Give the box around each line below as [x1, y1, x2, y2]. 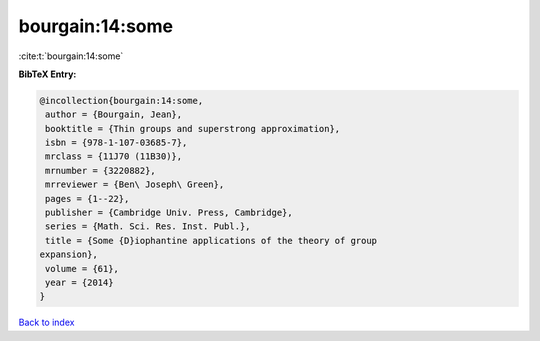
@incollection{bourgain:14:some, [39, 95, 204, 106]
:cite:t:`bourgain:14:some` [18, 50, 124, 62]
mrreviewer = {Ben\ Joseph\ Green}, [45, 179, 225, 190]
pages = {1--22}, [45, 193, 130, 204]
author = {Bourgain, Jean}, [45, 109, 183, 120]
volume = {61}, [45, 263, 120, 274]
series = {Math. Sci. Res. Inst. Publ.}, [45, 221, 251, 232]
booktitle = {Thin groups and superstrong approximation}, [45, 123, 341, 134]
